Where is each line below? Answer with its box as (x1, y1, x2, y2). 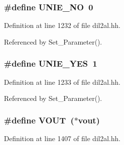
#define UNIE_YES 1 (4, 57, 97, 70)
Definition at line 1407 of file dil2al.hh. (4, 133, 121, 144)
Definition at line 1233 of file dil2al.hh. (4, 76, 121, 87)
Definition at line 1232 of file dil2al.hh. (4, 20, 121, 30)
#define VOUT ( (4, 114, 74, 126)
